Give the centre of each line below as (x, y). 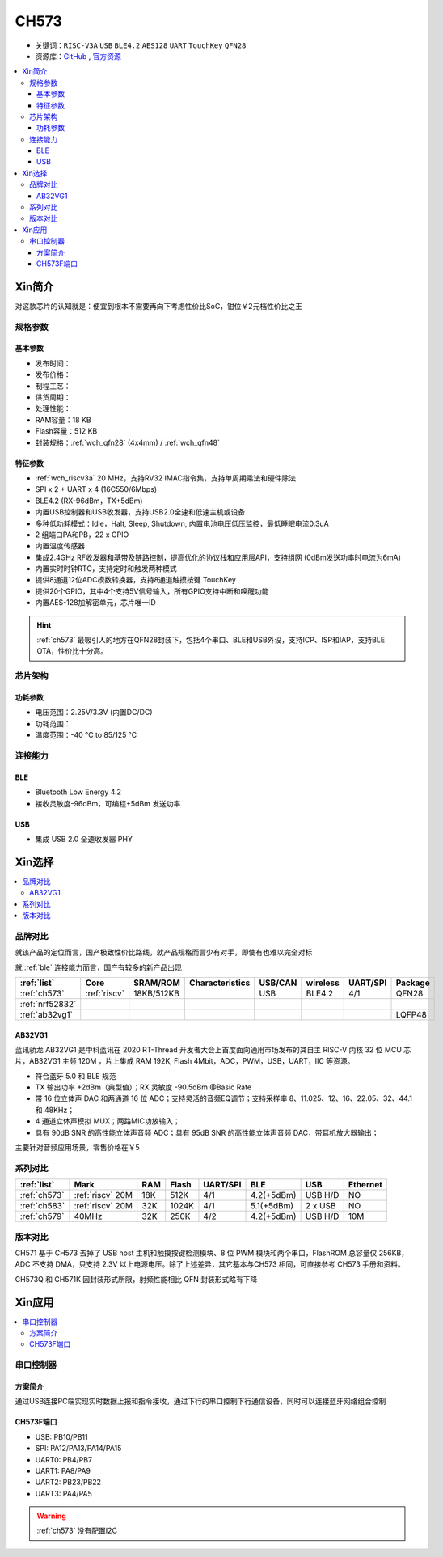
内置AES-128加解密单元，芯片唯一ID (96, 603)
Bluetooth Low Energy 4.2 (78, 792)
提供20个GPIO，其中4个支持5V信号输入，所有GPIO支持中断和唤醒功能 (152, 591)
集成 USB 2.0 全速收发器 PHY (84, 839)
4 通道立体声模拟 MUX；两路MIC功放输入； (108, 1121)
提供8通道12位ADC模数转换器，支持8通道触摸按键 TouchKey (135, 580)
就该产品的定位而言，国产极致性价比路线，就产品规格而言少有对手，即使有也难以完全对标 (164, 952)
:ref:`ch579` (42, 1216)
